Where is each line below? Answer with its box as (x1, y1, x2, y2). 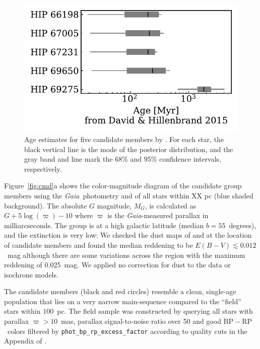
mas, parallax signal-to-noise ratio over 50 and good (61, 316, 221, 326)
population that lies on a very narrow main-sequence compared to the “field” (4, 296, 241, 306)
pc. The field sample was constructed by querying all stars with (57, 306, 253, 316)
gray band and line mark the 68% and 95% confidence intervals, (24, 154, 222, 164)
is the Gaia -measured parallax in (107, 210, 209, 221)
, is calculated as (145, 200, 197, 211)
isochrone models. (4, 269, 58, 280)
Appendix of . (4, 335, 47, 346)
